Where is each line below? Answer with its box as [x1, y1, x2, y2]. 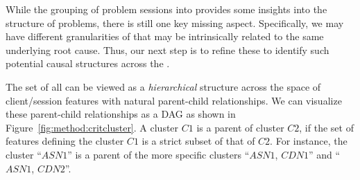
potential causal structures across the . [6, 56, 170, 71]
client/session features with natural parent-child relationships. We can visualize [6, 93, 342, 107]
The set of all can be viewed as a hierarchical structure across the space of [6, 79, 321, 93]
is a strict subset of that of [142, 134, 255, 148]
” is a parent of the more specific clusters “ [67, 147, 250, 161]
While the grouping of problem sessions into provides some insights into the [6, 2, 327, 16]
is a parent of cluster [196, 120, 284, 134]
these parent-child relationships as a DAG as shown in [6, 107, 236, 121]
